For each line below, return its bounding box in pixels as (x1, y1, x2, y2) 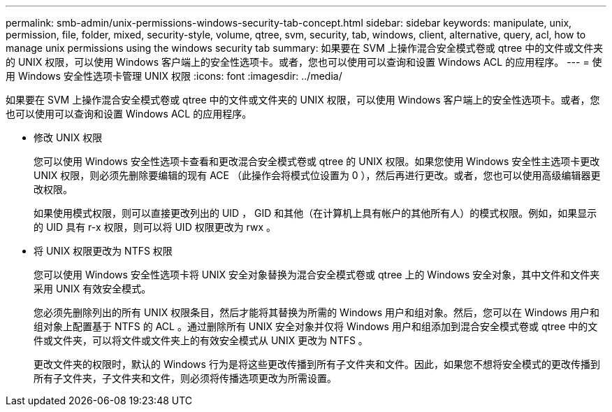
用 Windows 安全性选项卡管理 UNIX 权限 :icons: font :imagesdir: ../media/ (6, 70, 342, 82)
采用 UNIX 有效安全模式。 (34, 283, 152, 294)
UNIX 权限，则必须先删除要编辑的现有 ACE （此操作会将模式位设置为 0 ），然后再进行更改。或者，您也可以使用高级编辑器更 (34, 169, 601, 181)
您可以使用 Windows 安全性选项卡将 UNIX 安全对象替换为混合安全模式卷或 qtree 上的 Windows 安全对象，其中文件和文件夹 (34, 269, 600, 280)
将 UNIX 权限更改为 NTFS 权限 (34, 245, 173, 257)
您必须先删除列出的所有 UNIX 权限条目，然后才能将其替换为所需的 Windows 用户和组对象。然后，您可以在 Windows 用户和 (34, 306, 599, 318)
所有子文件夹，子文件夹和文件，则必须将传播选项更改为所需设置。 (34, 372, 337, 384)
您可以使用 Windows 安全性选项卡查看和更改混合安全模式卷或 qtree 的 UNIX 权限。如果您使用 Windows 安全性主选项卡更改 (34, 155, 600, 167)
